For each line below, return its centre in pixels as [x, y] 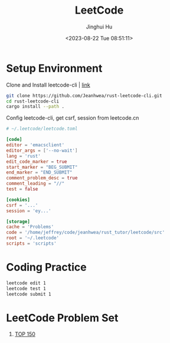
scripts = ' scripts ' [32, 243]
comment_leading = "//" [35, 184]
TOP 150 [25, 334]
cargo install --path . [35, 107]
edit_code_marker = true [37, 161]
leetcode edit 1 [26, 283]
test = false [22, 189]
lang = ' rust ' [24, 156]
